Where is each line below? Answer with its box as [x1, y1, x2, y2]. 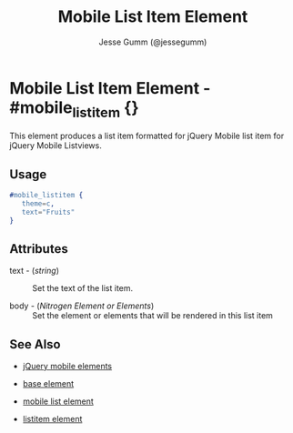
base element [22, 378, 75, 389]
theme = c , [21, 198, 55, 208]
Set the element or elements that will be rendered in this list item [32, 310, 273, 321]
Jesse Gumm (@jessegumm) [98, 36, 207, 47]
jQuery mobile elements [22, 361, 112, 372]
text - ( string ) [9, 266, 59, 277]
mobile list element [22, 396, 94, 407]
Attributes [9, 241, 68, 257]
